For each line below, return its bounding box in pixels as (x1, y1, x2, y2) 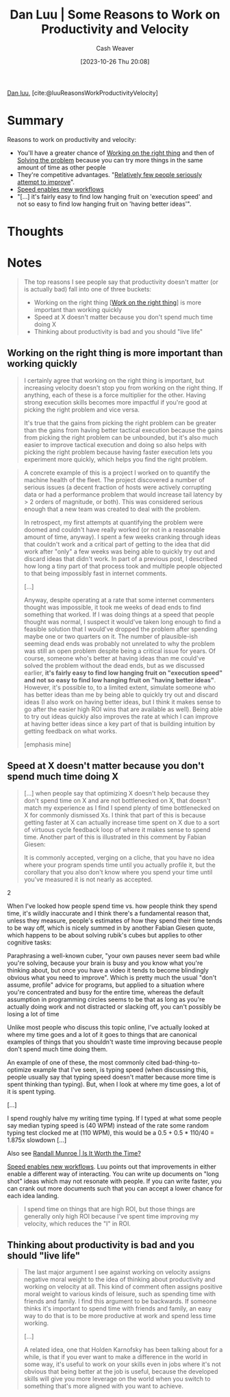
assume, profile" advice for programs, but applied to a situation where (7, 981, 205, 989)
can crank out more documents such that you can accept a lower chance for (7, 1184, 223, 1193)
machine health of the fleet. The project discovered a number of (23, 475, 205, 483)
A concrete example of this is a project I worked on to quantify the (23, 468, 211, 477)
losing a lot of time (7, 1010, 60, 1018)
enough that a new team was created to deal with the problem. (23, 505, 201, 513)
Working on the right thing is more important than (7, 347, 223, 359)
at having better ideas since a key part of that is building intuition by (23, 719, 216, 728)
